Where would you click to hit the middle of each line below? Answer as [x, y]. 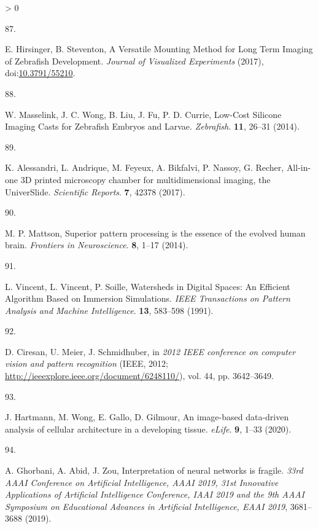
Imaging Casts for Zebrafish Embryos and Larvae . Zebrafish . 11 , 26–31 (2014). [152, 126]
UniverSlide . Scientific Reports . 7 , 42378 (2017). [95, 191]
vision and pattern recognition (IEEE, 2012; [87, 363]
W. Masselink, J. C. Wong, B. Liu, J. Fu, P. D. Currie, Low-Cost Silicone [143, 114]
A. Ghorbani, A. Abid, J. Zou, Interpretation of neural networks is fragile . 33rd [154, 470]
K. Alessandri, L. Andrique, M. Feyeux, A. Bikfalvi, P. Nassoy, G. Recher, [145, 167]
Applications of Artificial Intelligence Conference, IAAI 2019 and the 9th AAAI [155, 494]
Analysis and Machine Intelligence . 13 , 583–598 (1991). [109, 310]
